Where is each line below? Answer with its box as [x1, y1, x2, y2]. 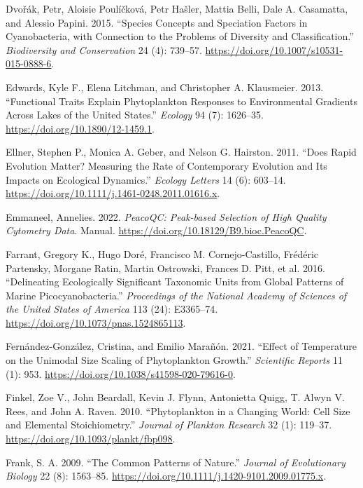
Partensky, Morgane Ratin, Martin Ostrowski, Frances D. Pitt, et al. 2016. [6, 260, 325, 275]
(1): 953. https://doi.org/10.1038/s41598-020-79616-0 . [6, 366, 236, 381]
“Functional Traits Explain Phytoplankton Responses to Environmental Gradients [6, 93, 357, 108]
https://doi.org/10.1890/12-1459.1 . [6, 121, 155, 135]
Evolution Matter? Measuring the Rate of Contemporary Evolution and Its [6, 158, 327, 172]
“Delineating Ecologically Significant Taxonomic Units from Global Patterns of [6, 274, 344, 289]
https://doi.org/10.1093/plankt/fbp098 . [6, 431, 176, 446]
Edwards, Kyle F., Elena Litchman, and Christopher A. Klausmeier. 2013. [6, 79, 324, 94]
